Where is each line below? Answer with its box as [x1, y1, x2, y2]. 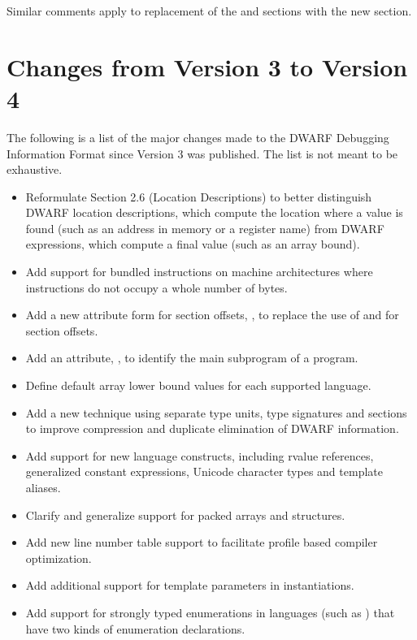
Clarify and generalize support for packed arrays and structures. [25, 506, 345, 523]
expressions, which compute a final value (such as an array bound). [25, 236, 360, 253]
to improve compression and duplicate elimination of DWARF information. [25, 420, 399, 437]
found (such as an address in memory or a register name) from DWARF [25, 219, 384, 236]
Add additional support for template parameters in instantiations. [25, 577, 354, 594]
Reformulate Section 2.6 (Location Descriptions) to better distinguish [25, 188, 372, 205]
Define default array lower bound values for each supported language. [25, 377, 371, 394]
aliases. [25, 479, 61, 495]
